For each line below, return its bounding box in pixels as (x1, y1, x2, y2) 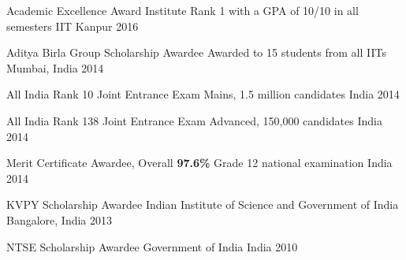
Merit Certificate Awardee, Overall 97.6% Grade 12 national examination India (6, 154, 393, 171)
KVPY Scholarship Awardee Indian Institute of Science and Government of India (6, 196, 399, 213)
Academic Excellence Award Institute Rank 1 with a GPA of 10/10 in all (6, 2, 359, 18)
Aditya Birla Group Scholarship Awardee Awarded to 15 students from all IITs (6, 44, 386, 61)
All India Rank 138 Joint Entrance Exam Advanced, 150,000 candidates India (6, 112, 382, 128)
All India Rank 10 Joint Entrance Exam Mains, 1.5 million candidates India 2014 (6, 86, 400, 102)
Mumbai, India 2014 (6, 59, 104, 76)
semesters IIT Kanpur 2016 (6, 17, 139, 34)
